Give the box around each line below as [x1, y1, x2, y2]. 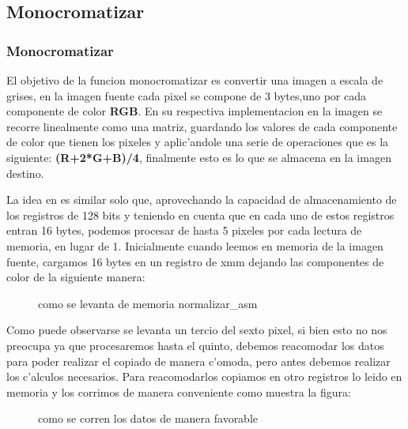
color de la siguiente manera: [6, 269, 145, 285]
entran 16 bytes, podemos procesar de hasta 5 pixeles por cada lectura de [6, 222, 362, 239]
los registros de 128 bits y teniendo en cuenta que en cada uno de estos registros [6, 206, 395, 223]
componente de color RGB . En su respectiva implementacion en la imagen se [6, 103, 383, 119]
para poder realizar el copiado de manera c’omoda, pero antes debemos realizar [6, 352, 391, 369]
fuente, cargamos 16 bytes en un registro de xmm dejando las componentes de [6, 253, 384, 269]
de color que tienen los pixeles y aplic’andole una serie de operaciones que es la [6, 134, 389, 150]
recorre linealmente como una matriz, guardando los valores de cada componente [6, 118, 398, 134]
